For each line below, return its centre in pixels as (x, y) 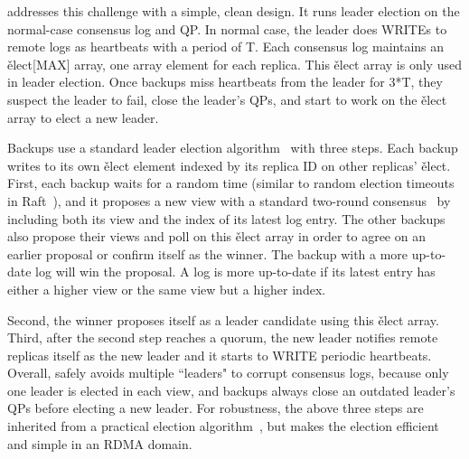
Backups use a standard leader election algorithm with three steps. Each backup (233, 148)
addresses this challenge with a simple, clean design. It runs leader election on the (234, 11)
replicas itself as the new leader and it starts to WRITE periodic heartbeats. (220, 355)
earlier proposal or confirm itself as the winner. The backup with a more (208, 253)
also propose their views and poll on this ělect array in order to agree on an (216, 236)
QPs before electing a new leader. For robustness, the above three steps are (216, 408)
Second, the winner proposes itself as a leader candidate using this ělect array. (223, 319)
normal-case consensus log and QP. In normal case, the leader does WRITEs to (227, 28)
